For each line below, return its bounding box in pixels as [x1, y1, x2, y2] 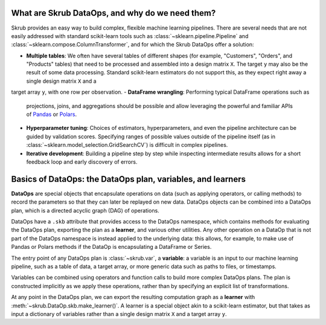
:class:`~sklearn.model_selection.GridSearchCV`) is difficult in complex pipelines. [26, 141, 228, 149]
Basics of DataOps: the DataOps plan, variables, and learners [11, 174, 246, 184]
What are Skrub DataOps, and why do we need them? [11, 8, 216, 18]
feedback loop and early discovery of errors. [26, 158, 138, 166]
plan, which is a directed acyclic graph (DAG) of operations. [11, 207, 159, 214]
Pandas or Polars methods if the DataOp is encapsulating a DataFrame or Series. [11, 243, 212, 251]
